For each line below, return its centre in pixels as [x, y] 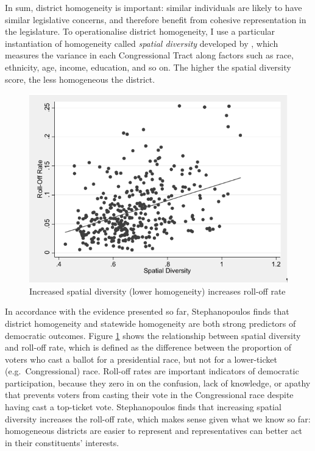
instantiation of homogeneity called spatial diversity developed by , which [142, 43]
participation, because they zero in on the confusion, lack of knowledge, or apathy [158, 383]
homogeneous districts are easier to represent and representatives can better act [154, 431]
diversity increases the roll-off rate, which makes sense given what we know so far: [158, 418]
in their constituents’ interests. [62, 442]
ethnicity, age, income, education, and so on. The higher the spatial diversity [148, 67]
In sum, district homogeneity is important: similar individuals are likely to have [154, 7]
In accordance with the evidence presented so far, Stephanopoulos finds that [147, 311]
